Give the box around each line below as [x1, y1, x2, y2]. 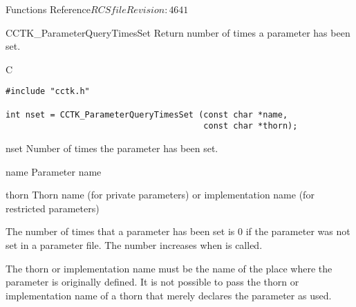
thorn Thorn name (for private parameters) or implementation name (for [6, 187, 315, 202]
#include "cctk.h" [6, 86, 90, 97]
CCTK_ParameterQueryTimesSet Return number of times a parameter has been [6, 25, 350, 39]
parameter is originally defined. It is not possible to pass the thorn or [6, 275, 299, 289]
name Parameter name [6, 164, 102, 178]
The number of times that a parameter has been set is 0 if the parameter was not [6, 224, 350, 239]
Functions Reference [6, 2, 91, 16]
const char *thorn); [203, 121, 298, 131]
